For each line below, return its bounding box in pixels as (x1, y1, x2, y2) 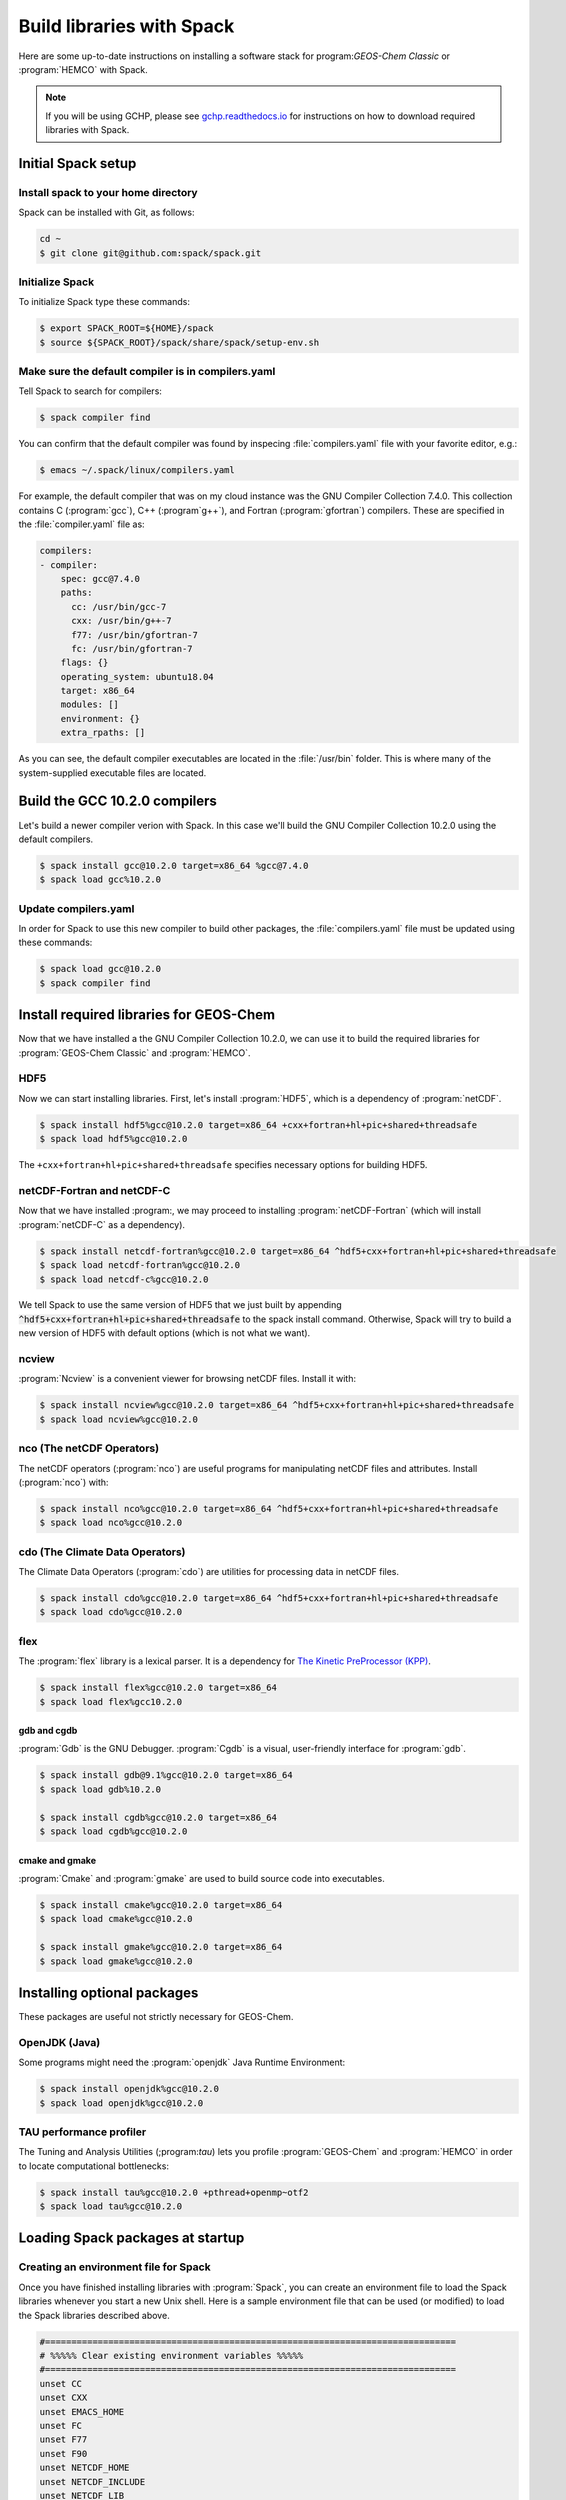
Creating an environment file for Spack (18, 2260, 211, 2274)
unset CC (39, 2378, 83, 2389)
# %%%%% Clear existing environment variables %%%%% (39, 2350, 304, 2361)
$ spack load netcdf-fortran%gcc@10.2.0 (39, 1260, 240, 1271)
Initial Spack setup (18, 155, 137, 172)
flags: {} (60, 657, 109, 669)
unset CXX (39, 2392, 88, 2404)
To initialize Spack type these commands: (18, 296, 190, 308)
